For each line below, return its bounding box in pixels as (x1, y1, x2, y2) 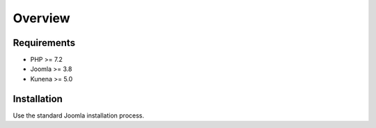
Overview (13, 10, 70, 26)
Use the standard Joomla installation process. (13, 111, 145, 120)
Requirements (13, 37, 76, 49)
